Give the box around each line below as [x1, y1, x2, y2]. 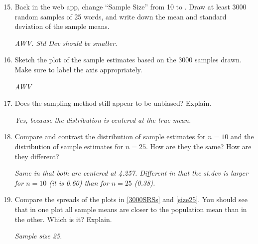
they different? [14, 151, 59, 161]
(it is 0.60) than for [49, 177, 109, 188]
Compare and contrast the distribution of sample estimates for [14, 131, 206, 142]
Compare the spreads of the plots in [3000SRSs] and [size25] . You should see [14, 194, 248, 205]
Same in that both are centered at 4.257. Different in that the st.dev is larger [14, 168, 248, 178]
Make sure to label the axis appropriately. [14, 64, 142, 74]
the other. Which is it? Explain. [14, 214, 112, 224]
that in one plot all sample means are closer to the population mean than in [14, 204, 247, 214]
